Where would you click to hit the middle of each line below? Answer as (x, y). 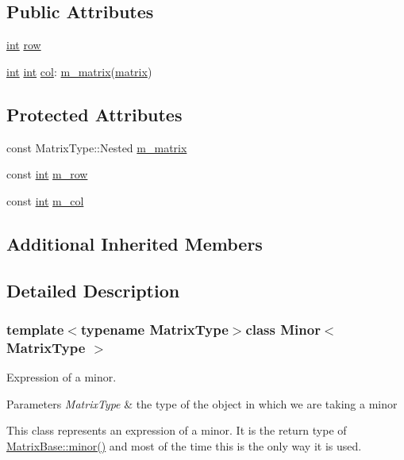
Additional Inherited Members (135, 243)
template (35, 329)
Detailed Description (93, 290)
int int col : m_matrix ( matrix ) (79, 71)
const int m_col (45, 200)
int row (24, 45)
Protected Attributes (94, 114)
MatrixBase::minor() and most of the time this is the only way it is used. (184, 445)
